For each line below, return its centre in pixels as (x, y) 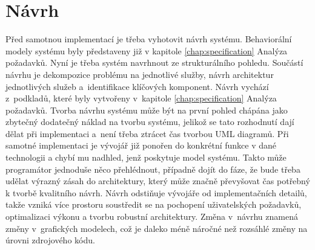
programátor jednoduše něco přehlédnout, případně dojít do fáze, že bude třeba (153, 169)
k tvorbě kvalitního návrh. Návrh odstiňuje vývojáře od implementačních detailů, (156, 192)
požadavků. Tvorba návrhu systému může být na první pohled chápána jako (147, 110)
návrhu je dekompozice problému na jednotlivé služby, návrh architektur (140, 74)
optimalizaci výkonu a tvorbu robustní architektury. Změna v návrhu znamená (152, 216)
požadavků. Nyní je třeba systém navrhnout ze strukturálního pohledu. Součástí (154, 62)
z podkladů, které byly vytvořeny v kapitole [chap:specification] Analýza (141, 98)
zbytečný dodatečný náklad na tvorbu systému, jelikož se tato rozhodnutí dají (150, 122)
